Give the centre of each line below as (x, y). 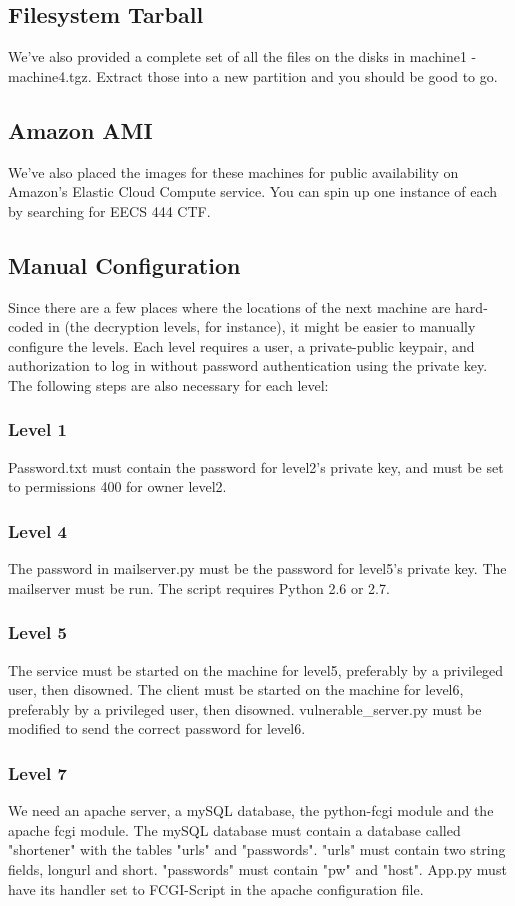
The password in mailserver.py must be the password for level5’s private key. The (257, 568)
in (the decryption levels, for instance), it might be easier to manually (262, 326)
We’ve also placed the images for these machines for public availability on (233, 171)
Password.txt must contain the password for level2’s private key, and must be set (256, 466)
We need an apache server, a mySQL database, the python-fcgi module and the (251, 810)
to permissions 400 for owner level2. (117, 486)
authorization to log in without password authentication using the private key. (248, 365)
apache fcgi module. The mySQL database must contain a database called (234, 829)
